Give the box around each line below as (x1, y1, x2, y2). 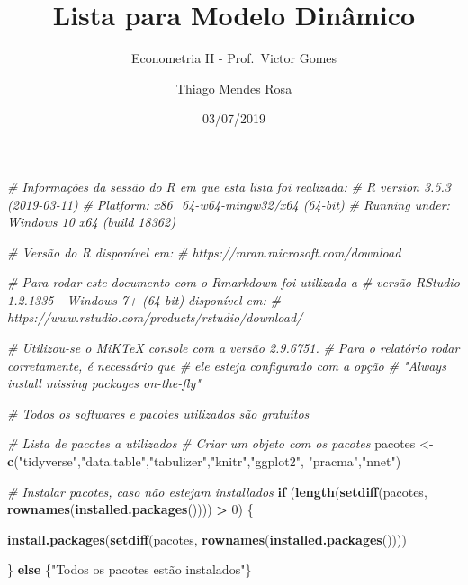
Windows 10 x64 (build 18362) (7, 212, 175, 231)
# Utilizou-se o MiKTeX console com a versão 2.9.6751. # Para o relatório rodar (7, 338, 460, 357)
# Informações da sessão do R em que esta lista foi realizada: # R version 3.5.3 (7, 176, 452, 195)
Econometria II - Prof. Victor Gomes (130, 49, 337, 67)
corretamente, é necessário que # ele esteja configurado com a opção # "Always (7, 355, 446, 374)
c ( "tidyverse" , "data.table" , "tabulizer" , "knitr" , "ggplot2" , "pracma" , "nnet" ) (7, 452, 401, 471)
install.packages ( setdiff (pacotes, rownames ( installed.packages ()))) (7, 529, 407, 548)
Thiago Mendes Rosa (175, 78, 292, 97)
